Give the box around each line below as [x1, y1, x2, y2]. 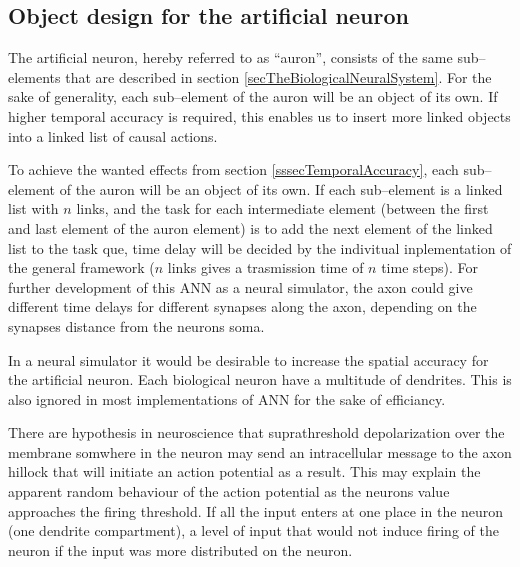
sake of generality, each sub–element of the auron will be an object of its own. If [8, 86, 498, 107]
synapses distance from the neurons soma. [8, 315, 265, 336]
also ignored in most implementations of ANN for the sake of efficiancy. [8, 388, 446, 409]
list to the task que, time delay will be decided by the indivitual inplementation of [8, 237, 512, 258]
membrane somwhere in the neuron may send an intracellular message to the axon [8, 441, 512, 462]
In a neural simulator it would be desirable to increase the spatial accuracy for [8, 349, 489, 370]
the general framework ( [8, 257, 155, 278]
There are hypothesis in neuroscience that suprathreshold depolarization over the [8, 422, 505, 443]
